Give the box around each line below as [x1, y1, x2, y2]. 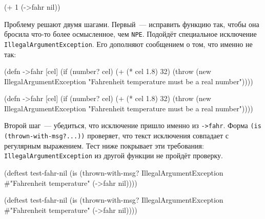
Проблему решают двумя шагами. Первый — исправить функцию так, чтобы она [4, 18, 259, 29]
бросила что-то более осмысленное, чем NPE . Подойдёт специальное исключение [4, 29, 257, 39]
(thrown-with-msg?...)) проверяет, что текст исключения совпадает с [4, 130, 229, 141]
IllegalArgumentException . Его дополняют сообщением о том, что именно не [4, 38, 253, 49]
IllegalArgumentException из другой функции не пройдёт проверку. [4, 150, 223, 161]
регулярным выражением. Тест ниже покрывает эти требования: [4, 140, 204, 151]
